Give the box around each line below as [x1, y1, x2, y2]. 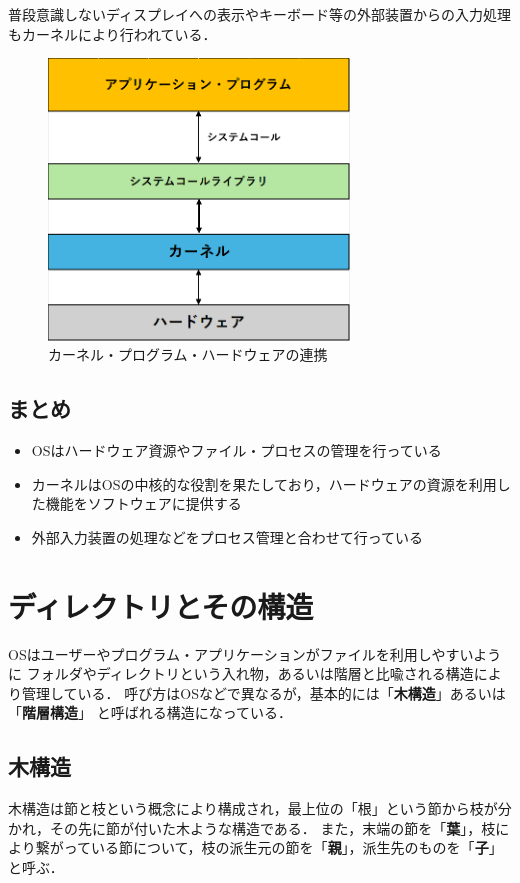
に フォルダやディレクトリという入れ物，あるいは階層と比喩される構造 [8, 663, 474, 684]
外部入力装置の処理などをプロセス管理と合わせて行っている [31, 526, 424, 547]
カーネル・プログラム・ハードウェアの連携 [48, 344, 328, 365]
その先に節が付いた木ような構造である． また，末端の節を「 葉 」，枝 [49, 817, 496, 838]
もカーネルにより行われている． [8, 23, 217, 44]
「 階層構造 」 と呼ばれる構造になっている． [8, 702, 292, 723]
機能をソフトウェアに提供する [45, 493, 242, 514]
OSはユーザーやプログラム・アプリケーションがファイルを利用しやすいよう [8, 643, 502, 664]
